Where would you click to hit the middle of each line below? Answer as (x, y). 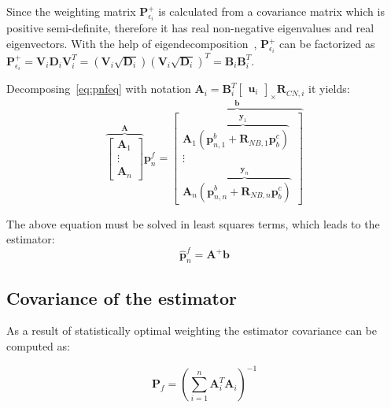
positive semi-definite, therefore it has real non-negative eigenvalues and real (190, 28)
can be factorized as (327, 44)
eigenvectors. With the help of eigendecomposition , (132, 44)
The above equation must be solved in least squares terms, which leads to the (193, 223)
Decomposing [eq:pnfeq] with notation (99, 89)
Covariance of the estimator (122, 297)
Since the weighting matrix (71, 11)
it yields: (329, 89)
